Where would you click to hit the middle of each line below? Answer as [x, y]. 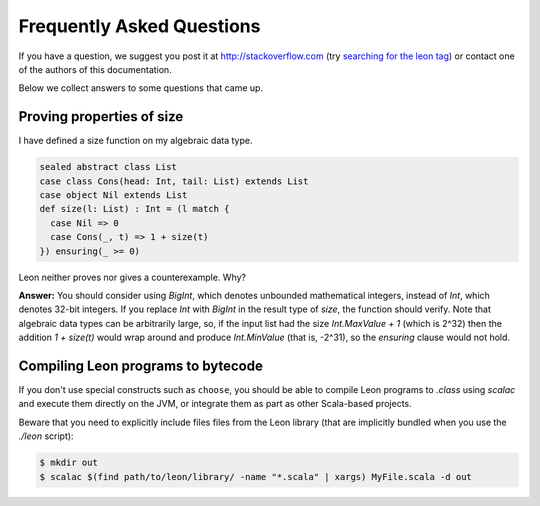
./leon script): [46, 436]
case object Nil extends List [113, 195]
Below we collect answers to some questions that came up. [141, 88]
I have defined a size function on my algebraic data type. [135, 141]
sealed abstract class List [108, 167]
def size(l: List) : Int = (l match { [134, 209]
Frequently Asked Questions [139, 26]
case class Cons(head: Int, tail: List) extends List [174, 181]
